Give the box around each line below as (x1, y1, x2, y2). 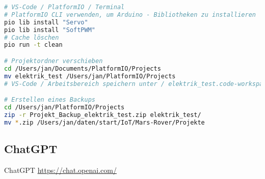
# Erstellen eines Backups (4, 96, 95, 104)
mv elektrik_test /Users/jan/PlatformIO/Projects (4, 72, 176, 80)
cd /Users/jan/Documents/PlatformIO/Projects (4, 65, 161, 72)
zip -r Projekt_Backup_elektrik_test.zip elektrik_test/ (4, 111, 201, 118)
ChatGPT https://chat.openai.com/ (4, 164, 117, 175)
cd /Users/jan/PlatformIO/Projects (4, 103, 125, 111)
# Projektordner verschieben (4, 57, 103, 65)
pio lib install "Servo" (4, 18, 88, 26)
